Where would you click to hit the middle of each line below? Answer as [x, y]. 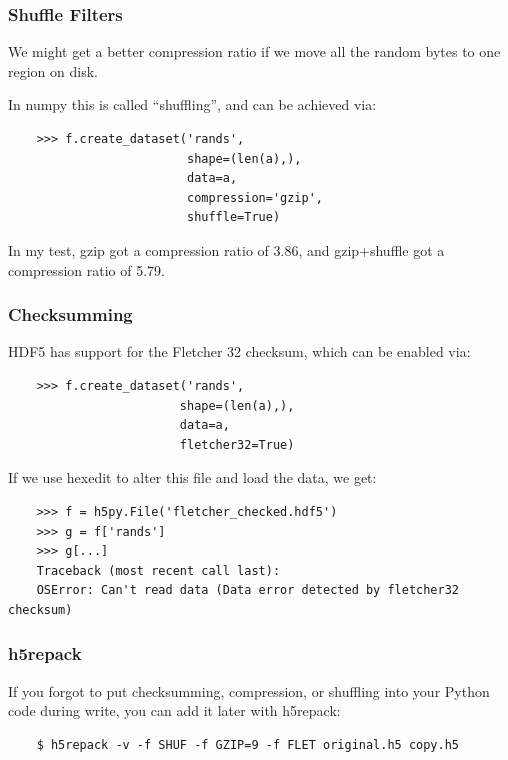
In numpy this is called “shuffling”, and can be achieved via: [192, 104]
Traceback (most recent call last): [158, 570]
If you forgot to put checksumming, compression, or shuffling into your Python [249, 690]
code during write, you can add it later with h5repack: [174, 710]
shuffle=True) [233, 217]
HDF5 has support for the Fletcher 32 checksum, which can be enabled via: [239, 351]
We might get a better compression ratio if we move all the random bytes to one [254, 51]
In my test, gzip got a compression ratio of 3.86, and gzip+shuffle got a [226, 249]
